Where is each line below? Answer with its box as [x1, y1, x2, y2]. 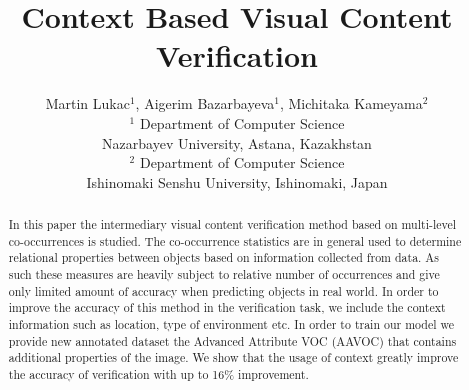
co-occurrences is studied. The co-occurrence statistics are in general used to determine [8, 232, 462, 249]
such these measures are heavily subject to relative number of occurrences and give [8, 266, 440, 283]
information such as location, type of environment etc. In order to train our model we [8, 316, 455, 333]
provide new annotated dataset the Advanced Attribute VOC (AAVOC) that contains [8, 332, 457, 349]
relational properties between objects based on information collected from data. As [8, 249, 439, 266]
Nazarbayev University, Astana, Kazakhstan [102, 132, 372, 153]
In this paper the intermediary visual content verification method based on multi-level [8, 216, 457, 233]
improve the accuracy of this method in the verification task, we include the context [8, 299, 446, 316]
